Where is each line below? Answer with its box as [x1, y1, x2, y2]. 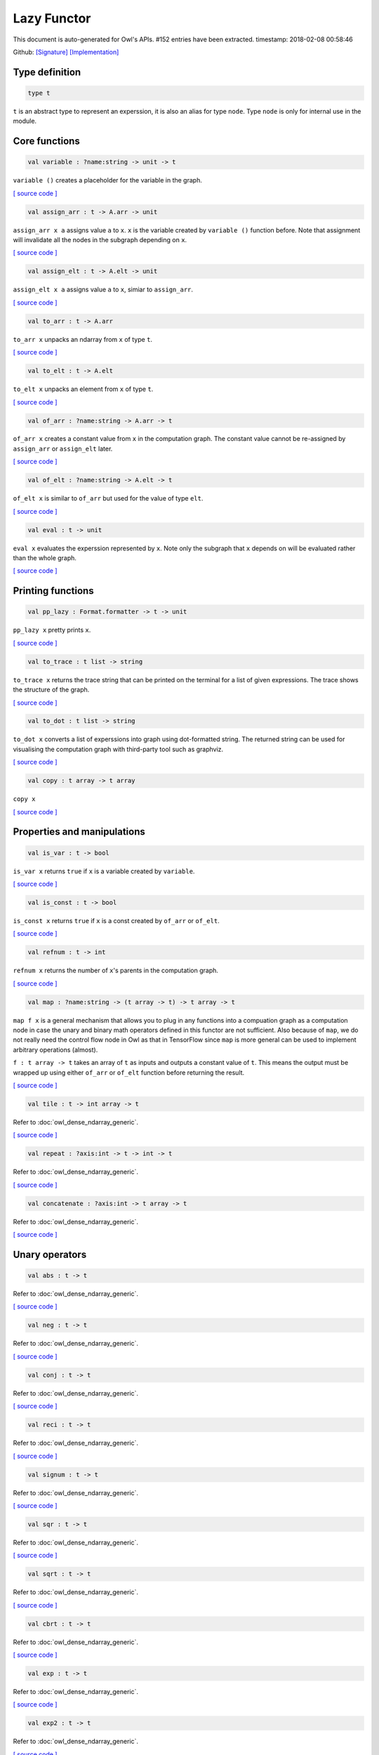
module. [13, 117, 37, 126]
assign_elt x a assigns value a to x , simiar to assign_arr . [13, 285, 193, 294]
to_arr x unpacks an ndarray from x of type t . [13, 335, 153, 343]
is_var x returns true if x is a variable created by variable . [13, 867, 195, 875]
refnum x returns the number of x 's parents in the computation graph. [13, 966, 219, 975]
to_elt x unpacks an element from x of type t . [13, 385, 154, 393]
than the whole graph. [13, 553, 77, 562]
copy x [13, 795, 36, 803]
